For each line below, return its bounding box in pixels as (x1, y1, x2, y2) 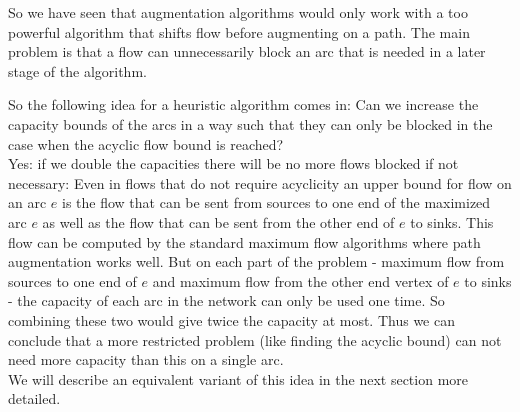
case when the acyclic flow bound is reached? (8, 133, 284, 154)
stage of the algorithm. (8, 60, 147, 81)
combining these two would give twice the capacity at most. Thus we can (8, 309, 455, 330)
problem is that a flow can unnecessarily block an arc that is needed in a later (8, 41, 486, 62)
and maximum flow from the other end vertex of (152, 270, 449, 291)
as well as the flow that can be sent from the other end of (42, 211, 395, 232)
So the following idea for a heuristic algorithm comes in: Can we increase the (8, 94, 479, 115)
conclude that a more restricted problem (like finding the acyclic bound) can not (8, 329, 502, 350)
